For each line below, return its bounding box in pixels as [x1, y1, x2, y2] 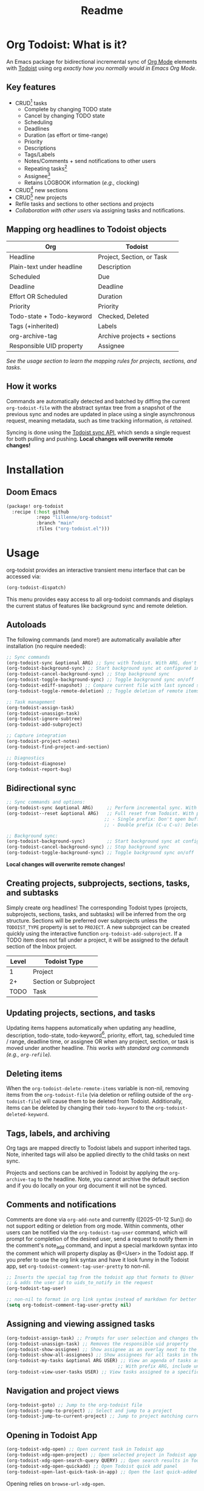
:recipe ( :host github [12, 509, 69, 515]
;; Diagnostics [6, 755, 45, 761]
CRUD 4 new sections [15, 185, 69, 193]
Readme [81, 4, 123, 18]
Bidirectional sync [6, 783, 76, 793]
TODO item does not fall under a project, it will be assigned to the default [6, 936, 189, 944]
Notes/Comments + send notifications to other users [24, 158, 156, 165]
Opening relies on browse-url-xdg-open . [6, 1479, 106, 1487]
